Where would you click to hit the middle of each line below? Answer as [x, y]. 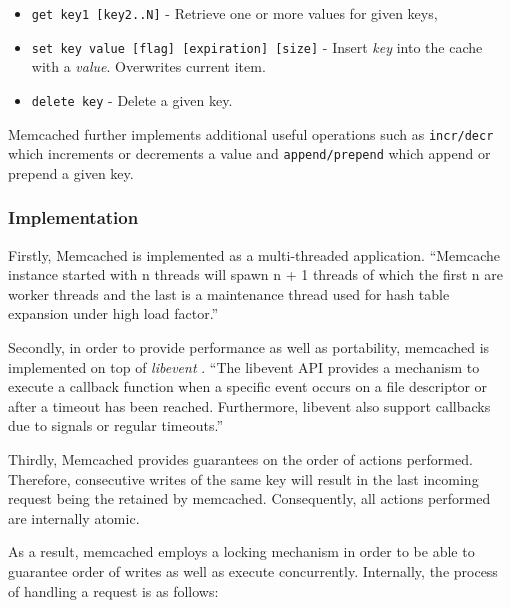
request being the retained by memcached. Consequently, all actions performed [249, 498]
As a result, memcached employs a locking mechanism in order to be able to [241, 551]
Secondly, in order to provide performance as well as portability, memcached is [249, 347]
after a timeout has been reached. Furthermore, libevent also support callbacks [249, 405]
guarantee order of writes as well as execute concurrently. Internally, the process [253, 571]
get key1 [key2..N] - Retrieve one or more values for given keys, [234, 13]
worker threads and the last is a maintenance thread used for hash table [229, 293]
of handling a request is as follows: [113, 590]
